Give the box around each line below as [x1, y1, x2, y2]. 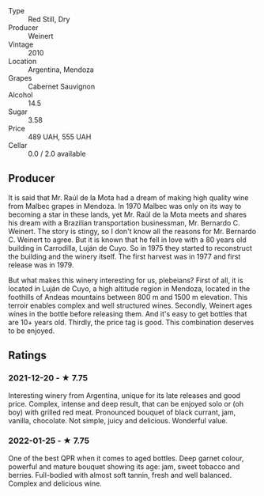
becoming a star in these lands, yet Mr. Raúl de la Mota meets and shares [8, 210, 247, 219]
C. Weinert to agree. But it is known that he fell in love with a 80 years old [8, 235, 247, 244]
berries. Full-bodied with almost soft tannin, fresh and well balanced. [8, 470, 232, 479]
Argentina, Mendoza [28, 65, 95, 74]
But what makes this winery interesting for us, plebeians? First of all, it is [8, 275, 243, 285]
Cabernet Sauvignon [28, 81, 96, 91]
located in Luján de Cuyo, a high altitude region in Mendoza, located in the [8, 283, 251, 293]
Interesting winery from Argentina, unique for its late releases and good [8, 390, 241, 400]
